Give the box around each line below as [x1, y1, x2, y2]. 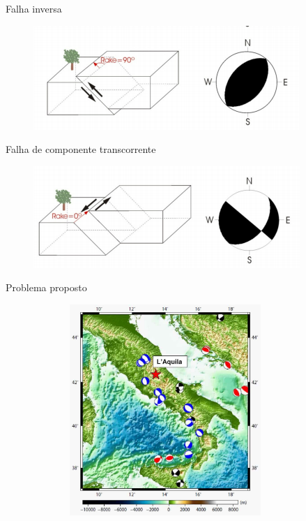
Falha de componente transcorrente [6, 142, 156, 156]
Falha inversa [6, 1, 62, 15]
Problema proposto [6, 280, 87, 295]
